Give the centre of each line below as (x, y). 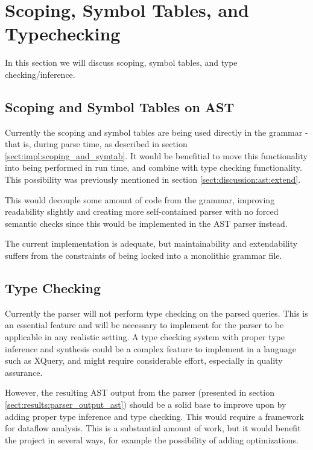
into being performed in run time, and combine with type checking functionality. (153, 167)
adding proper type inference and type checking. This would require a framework (154, 416)
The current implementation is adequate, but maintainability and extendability (151, 243)
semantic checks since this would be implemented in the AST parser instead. (146, 223)
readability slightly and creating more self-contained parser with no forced (142, 211)
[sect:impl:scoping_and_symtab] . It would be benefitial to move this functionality (156, 155)
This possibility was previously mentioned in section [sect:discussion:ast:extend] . (153, 179)
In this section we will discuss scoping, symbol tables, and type (121, 62)
